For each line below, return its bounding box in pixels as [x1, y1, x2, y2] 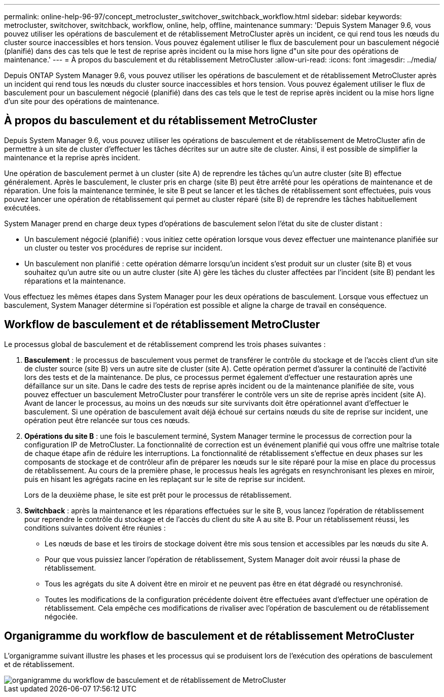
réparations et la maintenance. [24, 276, 126, 285]
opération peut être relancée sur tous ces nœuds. [24, 415, 190, 425]
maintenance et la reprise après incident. [4, 153, 140, 162]
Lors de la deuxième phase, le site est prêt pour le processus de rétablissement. [24, 490, 292, 499]
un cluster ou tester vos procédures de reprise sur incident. [24, 243, 223, 252]
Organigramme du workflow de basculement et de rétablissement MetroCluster [4, 630, 415, 643]
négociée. [45, 612, 78, 621]
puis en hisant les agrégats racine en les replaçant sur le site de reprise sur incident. [24, 474, 306, 483]
